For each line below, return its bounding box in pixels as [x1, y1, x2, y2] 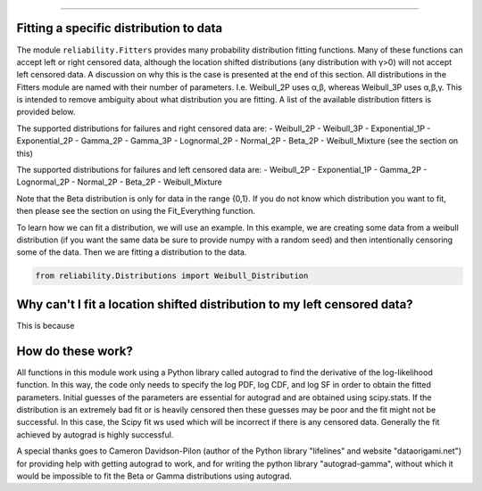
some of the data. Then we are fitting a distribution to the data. [16, 247, 247, 258]
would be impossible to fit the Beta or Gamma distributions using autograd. [16, 471, 292, 481]
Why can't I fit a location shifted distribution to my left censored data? [16, 297, 414, 312]
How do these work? [16, 343, 134, 358]
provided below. [16, 107, 76, 118]
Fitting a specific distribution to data [16, 20, 223, 36]
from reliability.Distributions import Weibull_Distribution [35, 271, 309, 281]
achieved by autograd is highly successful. [16, 429, 174, 440]
